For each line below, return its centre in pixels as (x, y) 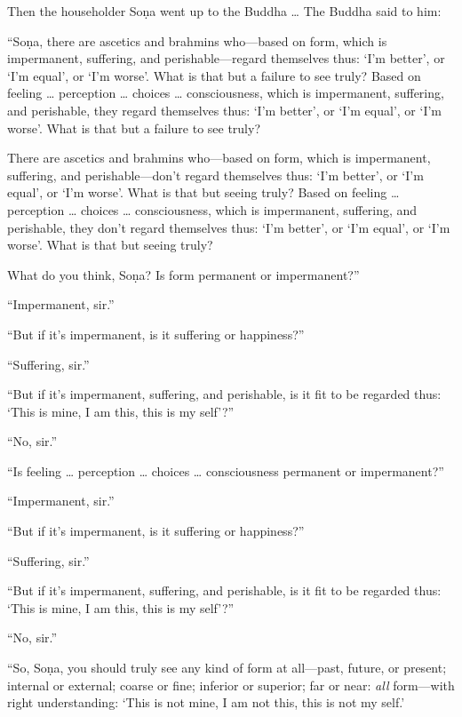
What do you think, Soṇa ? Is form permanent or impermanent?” (183, 274)
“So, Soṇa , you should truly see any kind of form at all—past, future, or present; (227, 668)
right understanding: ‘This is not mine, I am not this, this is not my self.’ (206, 702)
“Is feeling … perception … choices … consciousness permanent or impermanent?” (226, 470)
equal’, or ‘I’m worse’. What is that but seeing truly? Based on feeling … (203, 192)
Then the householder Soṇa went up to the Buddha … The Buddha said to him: (224, 11)
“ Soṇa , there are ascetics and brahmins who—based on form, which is (197, 40)
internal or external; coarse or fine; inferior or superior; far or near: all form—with (231, 685)
